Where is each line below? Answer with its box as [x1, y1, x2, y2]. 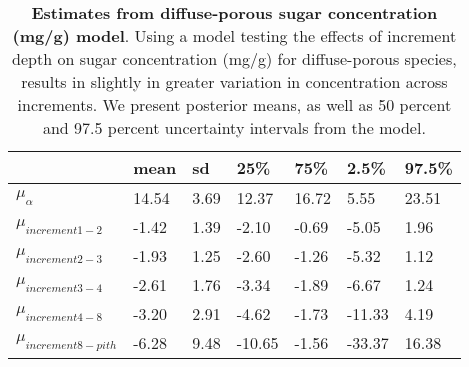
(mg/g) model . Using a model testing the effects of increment [12, 24, 457, 47]
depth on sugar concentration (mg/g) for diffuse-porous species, [12, 47, 457, 70]
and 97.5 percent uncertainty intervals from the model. [42, 116, 426, 139]
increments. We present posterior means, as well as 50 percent [17, 93, 452, 116]
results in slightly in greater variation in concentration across [21, 70, 448, 93]
